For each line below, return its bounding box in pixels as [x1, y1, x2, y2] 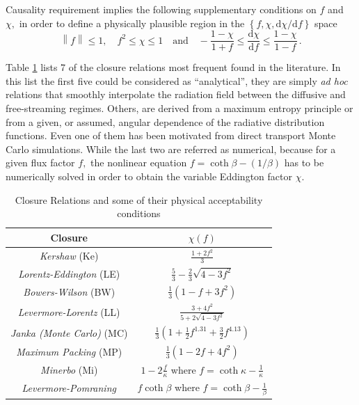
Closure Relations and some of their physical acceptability [15, 192, 263, 207]
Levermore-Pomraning [22, 381, 116, 395]
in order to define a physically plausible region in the [19, 15, 245, 30]
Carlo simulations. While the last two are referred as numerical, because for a [6, 141, 336, 156]
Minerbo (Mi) [40, 363, 98, 377]
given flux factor [6, 155, 75, 170]
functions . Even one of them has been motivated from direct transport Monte [6, 128, 336, 143]
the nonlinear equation [90, 155, 187, 170]
